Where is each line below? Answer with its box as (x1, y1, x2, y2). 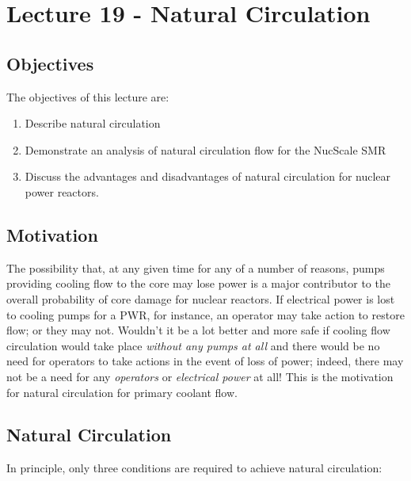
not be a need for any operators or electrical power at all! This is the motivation (6, 368, 394, 384)
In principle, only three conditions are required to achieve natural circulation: (6, 460, 382, 476)
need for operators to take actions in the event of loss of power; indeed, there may (6, 353, 404, 369)
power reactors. (25, 183, 99, 200)
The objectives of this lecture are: (6, 88, 169, 105)
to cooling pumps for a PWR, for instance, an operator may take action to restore (6, 306, 405, 323)
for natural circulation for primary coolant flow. (6, 384, 238, 400)
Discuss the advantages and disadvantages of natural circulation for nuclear (25, 168, 391, 185)
